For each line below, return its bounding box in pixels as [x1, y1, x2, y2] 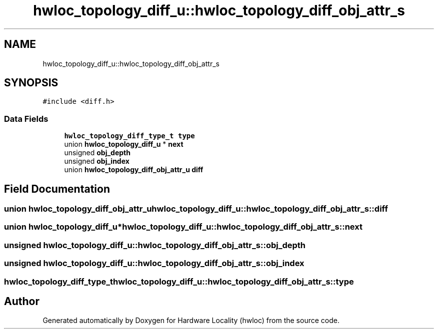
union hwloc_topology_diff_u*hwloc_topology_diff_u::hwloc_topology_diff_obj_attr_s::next [4, 222, 362, 232]
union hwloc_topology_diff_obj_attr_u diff [64, 165, 203, 174]
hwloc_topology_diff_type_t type [64, 132, 195, 140]
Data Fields [4, 113, 48, 124]
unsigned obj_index [64, 157, 129, 166]
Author [4, 295, 39, 308]
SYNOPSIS [4, 76, 58, 89]
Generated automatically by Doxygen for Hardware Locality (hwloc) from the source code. [42, 316, 339, 325]
